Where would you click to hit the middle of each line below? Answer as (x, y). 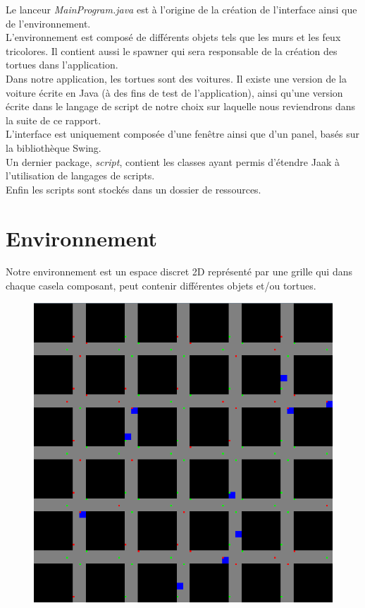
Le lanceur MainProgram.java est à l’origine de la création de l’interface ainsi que (181, 9)
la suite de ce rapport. (54, 120)
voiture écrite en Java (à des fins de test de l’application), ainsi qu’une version (174, 92)
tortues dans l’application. (62, 65)
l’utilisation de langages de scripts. (80, 175)
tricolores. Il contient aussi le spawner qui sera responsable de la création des (172, 50)
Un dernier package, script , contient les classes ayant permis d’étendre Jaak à (173, 161)
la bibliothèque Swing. (54, 147)
